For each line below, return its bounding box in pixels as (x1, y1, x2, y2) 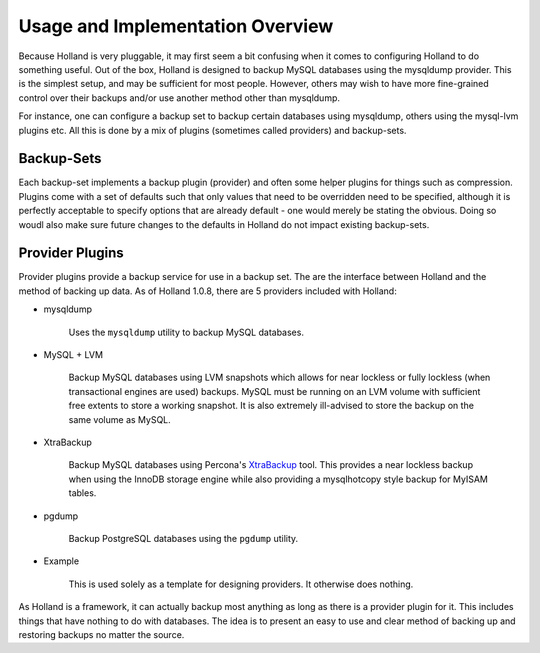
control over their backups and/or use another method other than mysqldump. (18, 91, 340, 104)
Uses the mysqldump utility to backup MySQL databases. (68, 326, 305, 338)
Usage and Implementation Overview (18, 15, 334, 37)
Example (43, 555, 80, 567)
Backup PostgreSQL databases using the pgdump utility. (68, 532, 299, 544)
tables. (68, 487, 97, 499)
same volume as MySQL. (68, 413, 172, 425)
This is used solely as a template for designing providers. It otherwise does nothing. (68, 578, 414, 590)
